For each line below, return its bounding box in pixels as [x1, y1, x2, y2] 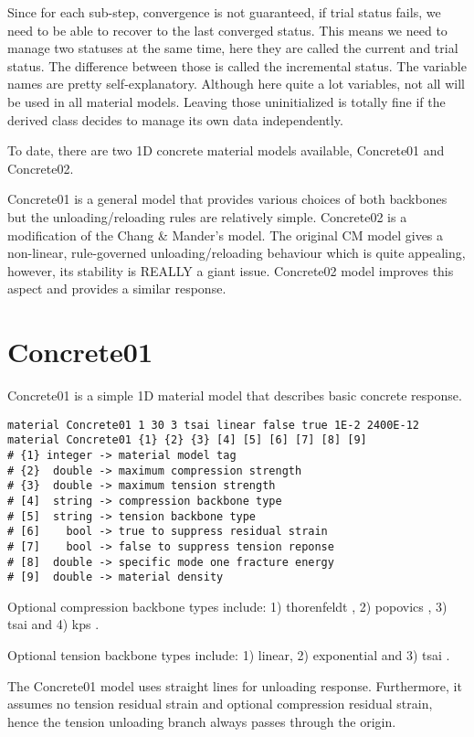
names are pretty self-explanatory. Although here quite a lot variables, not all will [7, 74, 465, 93]
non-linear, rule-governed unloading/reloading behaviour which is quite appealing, [7, 243, 466, 262]
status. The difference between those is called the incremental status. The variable [7, 56, 467, 75]
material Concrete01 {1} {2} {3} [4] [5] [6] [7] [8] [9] [7, 433, 367, 447]
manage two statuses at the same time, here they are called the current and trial [7, 38, 458, 58]
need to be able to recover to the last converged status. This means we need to [7, 20, 448, 39]
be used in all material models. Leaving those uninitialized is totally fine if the [7, 91, 446, 111]
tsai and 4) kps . [7, 614, 100, 634]
